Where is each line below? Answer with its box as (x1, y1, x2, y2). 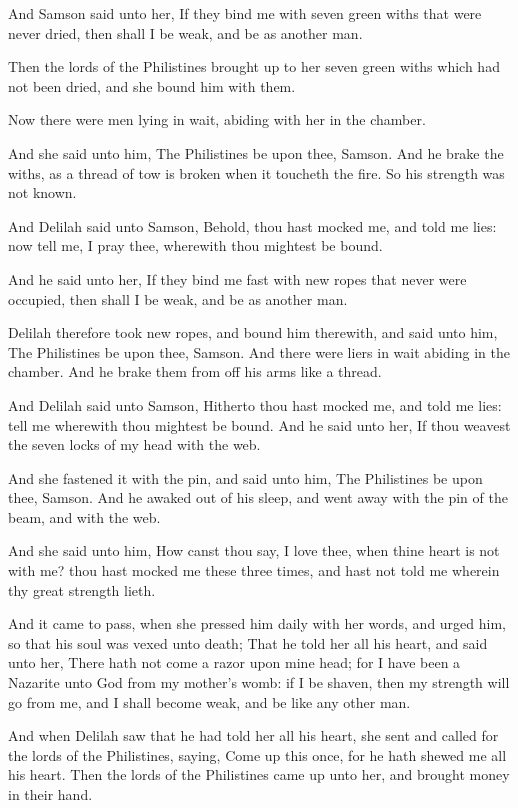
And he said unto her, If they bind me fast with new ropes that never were (8, 268, 467, 289)
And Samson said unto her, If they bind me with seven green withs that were (8, 3, 482, 23)
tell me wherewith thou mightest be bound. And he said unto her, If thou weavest (8, 414, 511, 435)
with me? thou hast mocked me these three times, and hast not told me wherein (8, 560, 500, 581)
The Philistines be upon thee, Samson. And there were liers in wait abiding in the (8, 341, 510, 362)
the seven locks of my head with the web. (8, 434, 261, 455)
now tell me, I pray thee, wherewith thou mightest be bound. (8, 235, 383, 256)
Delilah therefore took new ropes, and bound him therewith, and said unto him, (8, 322, 498, 343)
